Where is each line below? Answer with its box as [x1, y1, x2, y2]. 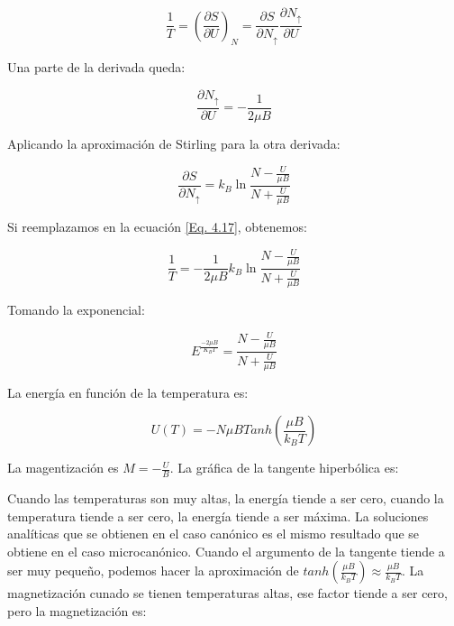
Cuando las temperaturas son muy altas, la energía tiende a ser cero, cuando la [7, 488, 444, 507]
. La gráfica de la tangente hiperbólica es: [169, 458, 399, 477]
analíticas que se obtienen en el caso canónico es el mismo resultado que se [7, 524, 420, 543]
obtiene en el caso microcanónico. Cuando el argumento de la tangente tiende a [7, 541, 445, 560]
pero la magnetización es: [7, 601, 147, 620]
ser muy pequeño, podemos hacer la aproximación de [7, 561, 299, 580]
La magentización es [7, 458, 119, 477]
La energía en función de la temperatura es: [7, 383, 249, 402]
